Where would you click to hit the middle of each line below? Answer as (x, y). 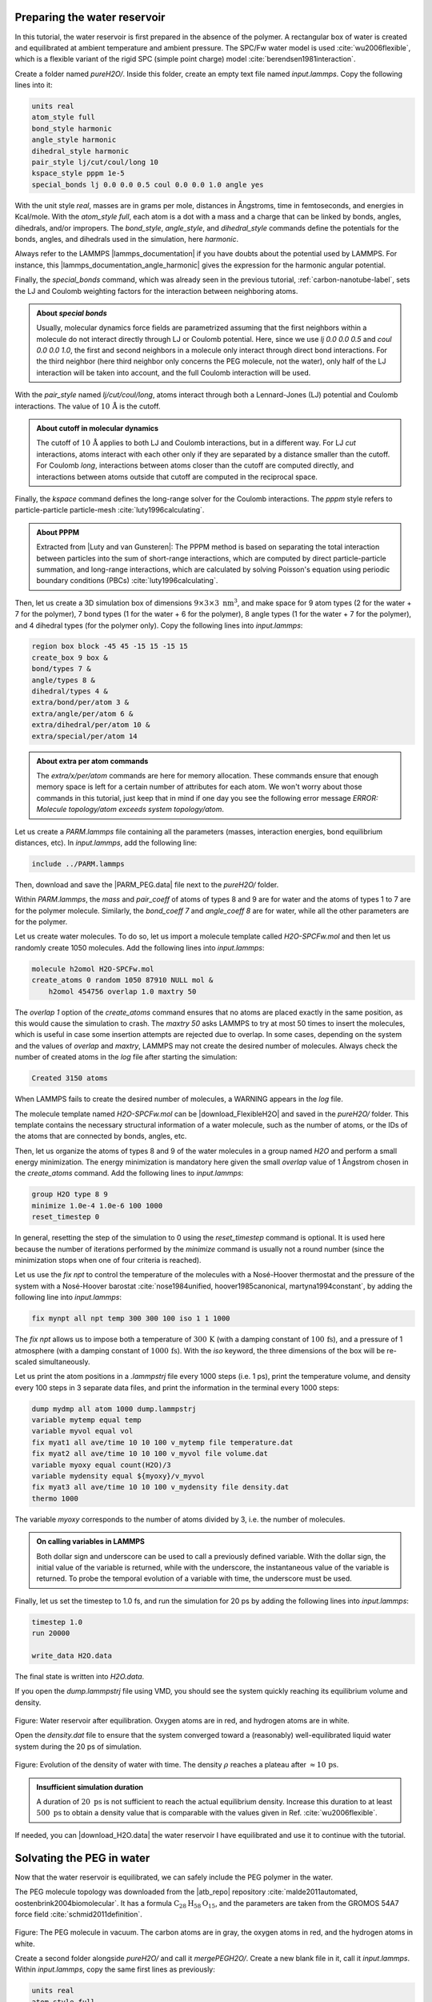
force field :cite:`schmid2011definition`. (79, 1914)
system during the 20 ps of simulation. (78, 1747)
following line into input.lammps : (68, 1297)
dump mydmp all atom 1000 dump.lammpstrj (114, 1409)
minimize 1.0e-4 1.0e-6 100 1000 (97, 1206)
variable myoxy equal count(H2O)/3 (101, 1465)
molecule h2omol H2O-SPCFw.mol (93, 969)
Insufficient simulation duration (90, 1787)
